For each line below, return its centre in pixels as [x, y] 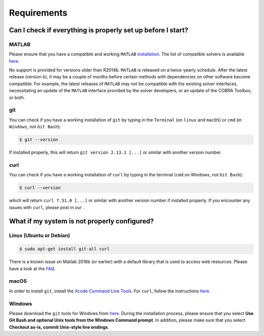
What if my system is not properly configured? [81, 221]
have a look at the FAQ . [32, 268]
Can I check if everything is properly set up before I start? [99, 30]
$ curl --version [40, 188]
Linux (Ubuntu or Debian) [40, 236]
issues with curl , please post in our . [47, 207]
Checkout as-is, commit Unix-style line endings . [59, 327]
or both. [17, 97]
